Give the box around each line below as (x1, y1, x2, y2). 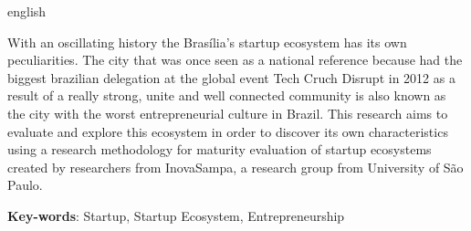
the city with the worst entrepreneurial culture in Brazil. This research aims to (7, 103, 448, 122)
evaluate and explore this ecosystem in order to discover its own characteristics (7, 121, 448, 141)
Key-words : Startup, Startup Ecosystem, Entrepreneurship (7, 205, 345, 225)
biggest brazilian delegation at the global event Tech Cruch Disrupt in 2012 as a (7, 68, 455, 87)
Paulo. (7, 175, 43, 194)
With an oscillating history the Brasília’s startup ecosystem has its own (7, 32, 407, 51)
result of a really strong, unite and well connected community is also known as (7, 86, 446, 105)
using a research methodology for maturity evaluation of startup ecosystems (7, 140, 432, 159)
